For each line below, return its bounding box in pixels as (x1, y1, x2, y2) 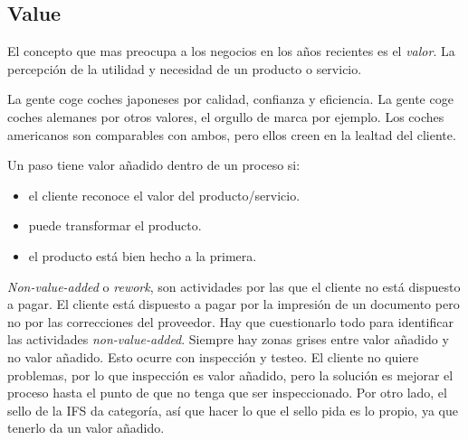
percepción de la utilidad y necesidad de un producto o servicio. (7, 59, 362, 78)
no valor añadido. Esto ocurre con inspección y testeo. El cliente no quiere (7, 347, 419, 366)
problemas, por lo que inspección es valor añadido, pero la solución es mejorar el (7, 365, 454, 384)
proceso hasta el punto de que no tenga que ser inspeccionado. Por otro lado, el (7, 383, 447, 402)
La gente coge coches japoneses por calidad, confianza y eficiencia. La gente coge (7, 89, 454, 108)
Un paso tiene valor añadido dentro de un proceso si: (7, 155, 301, 174)
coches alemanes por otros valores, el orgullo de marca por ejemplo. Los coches (7, 107, 444, 126)
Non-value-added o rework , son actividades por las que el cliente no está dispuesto (7, 276, 461, 295)
